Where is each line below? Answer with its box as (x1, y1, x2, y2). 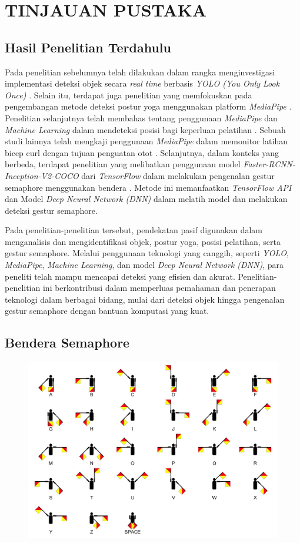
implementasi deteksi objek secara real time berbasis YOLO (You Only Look (5, 77, 280, 90)
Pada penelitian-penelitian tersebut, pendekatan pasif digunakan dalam (5, 224, 262, 236)
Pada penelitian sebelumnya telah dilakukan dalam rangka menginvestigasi (5, 65, 275, 78)
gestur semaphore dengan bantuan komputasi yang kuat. (5, 304, 209, 317)
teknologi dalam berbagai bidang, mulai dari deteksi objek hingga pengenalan (5, 293, 285, 305)
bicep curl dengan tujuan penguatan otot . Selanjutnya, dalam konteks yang (5, 146, 279, 158)
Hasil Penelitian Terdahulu (5, 38, 171, 56)
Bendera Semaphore (5, 333, 130, 352)
